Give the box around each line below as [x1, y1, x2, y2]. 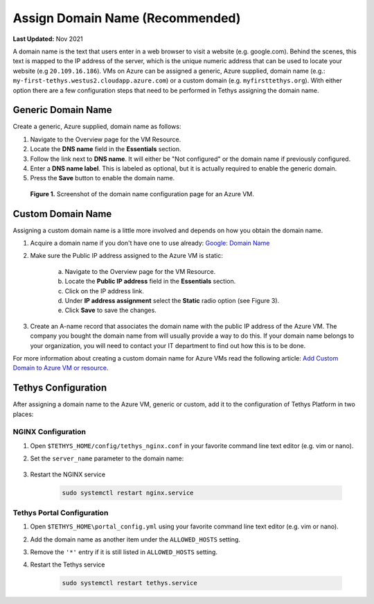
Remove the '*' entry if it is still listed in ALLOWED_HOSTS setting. [30, 548, 218, 556]
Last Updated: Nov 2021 [12, 35, 83, 43]
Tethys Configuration [12, 382, 107, 394]
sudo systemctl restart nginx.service [62, 489, 194, 497]
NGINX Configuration [12, 427, 87, 437]
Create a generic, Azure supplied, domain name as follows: [12, 122, 181, 131]
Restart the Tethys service [30, 560, 105, 569]
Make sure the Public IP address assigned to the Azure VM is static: [30, 252, 223, 260]
